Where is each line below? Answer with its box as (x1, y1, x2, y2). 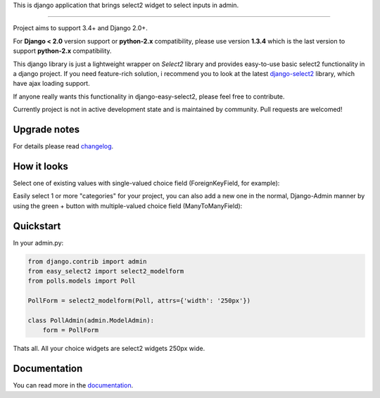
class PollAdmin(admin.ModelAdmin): (27, 316, 155, 324)
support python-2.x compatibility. (13, 46, 112, 56)
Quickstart (13, 220, 61, 232)
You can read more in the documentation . (13, 381, 134, 390)
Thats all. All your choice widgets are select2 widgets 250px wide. (13, 345, 205, 353)
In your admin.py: (13, 238, 64, 247)
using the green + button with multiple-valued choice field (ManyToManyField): (13, 201, 243, 210)
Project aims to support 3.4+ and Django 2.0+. (13, 24, 148, 32)
